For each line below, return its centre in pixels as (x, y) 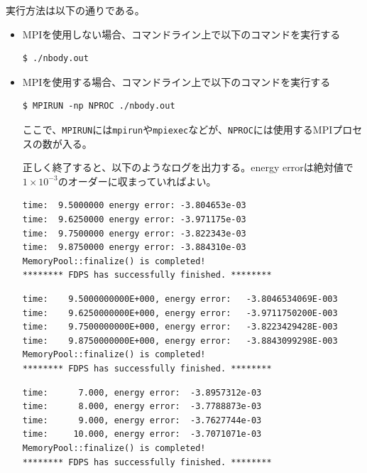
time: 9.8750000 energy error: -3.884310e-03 (134, 248)
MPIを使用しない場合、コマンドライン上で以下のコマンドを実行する (181, 34)
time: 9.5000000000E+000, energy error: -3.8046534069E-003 (180, 299)
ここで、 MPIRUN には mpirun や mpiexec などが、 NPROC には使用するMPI (177, 129)
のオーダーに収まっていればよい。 (137, 181)
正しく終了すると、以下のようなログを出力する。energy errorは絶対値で (188, 167)
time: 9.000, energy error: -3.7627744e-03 (142, 420)
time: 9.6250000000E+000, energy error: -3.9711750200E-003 (180, 313)
